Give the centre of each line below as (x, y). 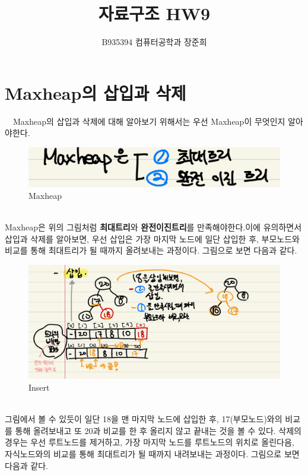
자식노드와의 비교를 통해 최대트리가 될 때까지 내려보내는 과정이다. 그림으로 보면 (152, 453)
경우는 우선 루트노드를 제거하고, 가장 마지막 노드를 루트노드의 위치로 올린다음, (150, 442)
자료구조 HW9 (154, 13)
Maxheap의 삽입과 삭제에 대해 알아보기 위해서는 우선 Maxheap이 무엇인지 (149, 121)
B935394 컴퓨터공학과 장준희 (154, 42)
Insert (39, 387)
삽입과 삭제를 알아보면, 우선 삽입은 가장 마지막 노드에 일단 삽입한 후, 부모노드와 (152, 238)
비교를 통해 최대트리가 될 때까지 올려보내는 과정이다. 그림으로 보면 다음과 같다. (151, 250)
